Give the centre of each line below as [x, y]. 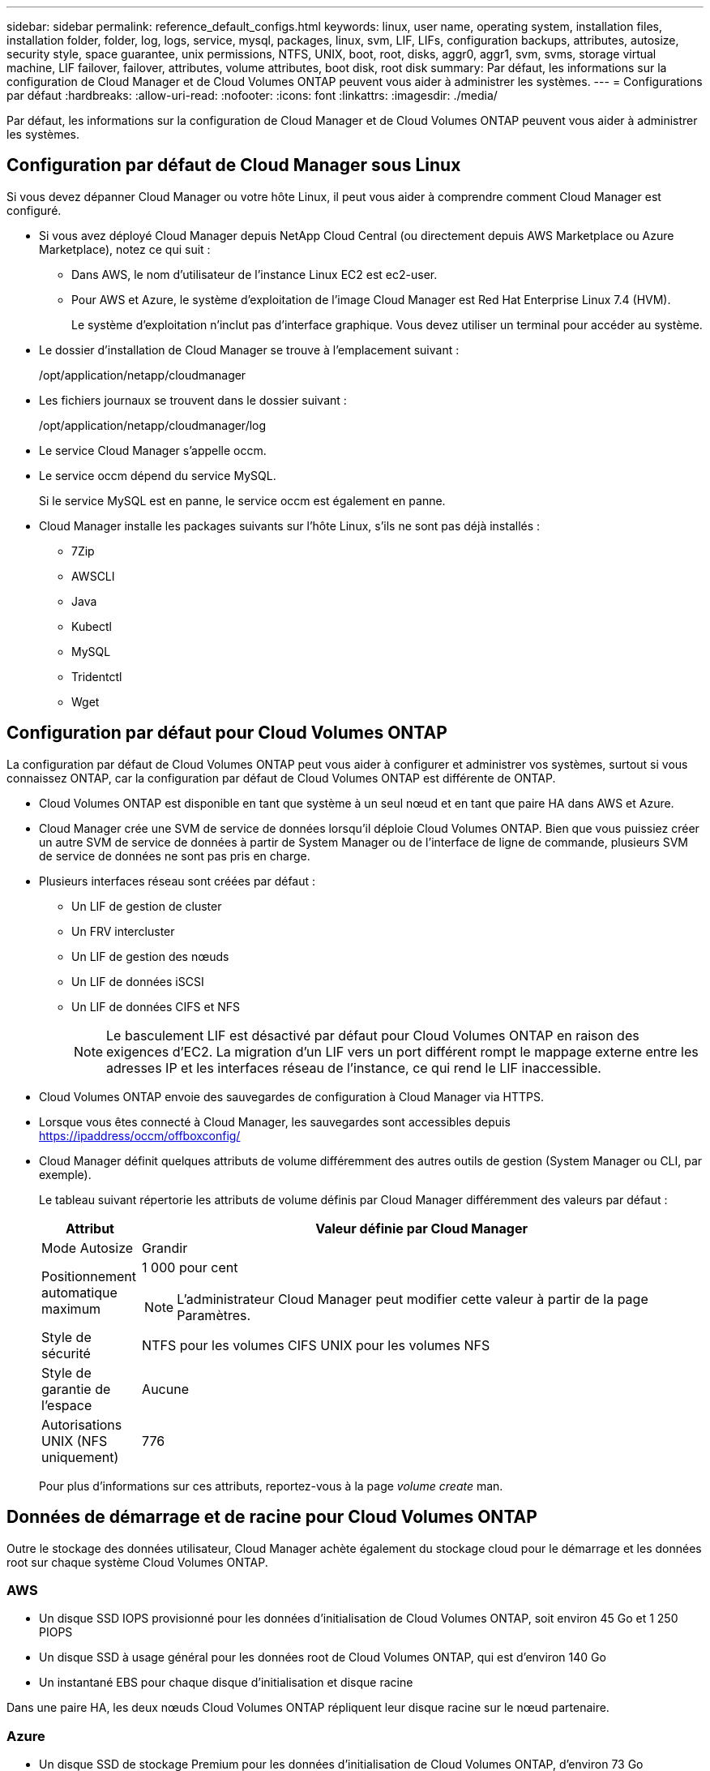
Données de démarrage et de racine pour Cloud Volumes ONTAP [272, 1517]
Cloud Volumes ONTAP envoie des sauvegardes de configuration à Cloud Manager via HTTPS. [291, 1096]
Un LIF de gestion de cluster [147, 906]
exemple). [65, 1174]
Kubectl [92, 626]
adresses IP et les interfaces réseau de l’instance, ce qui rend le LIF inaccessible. [354, 1068]
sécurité [66, 1353]
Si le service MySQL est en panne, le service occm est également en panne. [242, 500]
